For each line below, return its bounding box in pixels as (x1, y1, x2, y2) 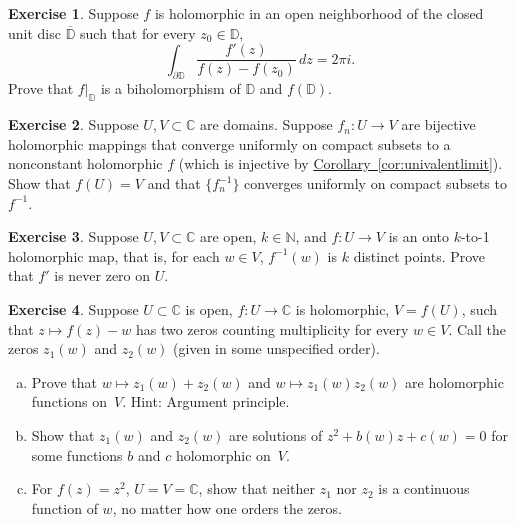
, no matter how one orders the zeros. (112, 497, 342, 518)
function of (31, 497, 98, 518)
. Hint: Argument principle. (122, 391, 290, 412)
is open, (185, 299, 233, 319)
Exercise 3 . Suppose (8, 226, 139, 247)
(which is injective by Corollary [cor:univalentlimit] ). (178, 153, 503, 174)
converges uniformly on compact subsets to (244, 173, 507, 194)
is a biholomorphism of (100, 78, 241, 99)
